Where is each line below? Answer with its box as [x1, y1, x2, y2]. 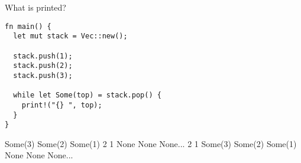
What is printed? [5, 1, 66, 13]
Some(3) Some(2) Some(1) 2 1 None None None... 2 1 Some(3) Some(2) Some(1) [5, 137, 297, 149]
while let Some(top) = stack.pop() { [13, 91, 161, 100]
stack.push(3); [13, 71, 73, 80]
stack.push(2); [13, 61, 73, 70]
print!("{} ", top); [21, 100, 102, 109]
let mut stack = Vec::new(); [13, 32, 128, 41]
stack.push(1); [13, 51, 73, 60]
